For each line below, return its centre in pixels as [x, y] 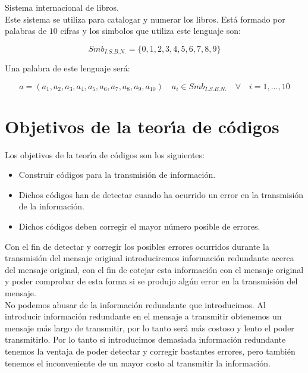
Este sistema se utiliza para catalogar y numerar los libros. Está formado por [145, 19]
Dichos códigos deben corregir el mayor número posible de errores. [139, 226]
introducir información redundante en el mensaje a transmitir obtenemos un [143, 316]
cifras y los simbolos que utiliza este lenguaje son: [150, 31]
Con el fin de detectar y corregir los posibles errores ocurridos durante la [137, 246]
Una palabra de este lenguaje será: [67, 68]
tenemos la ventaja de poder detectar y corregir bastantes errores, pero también [150, 351]
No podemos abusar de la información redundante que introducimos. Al [135, 304]
